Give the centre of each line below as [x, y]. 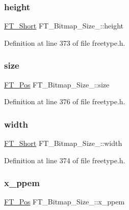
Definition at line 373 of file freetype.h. [65, 42]
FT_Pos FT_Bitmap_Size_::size [57, 84]
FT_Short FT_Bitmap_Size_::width [63, 143]
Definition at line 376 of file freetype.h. [65, 101]
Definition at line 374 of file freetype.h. [65, 160]
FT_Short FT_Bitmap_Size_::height [64, 26]
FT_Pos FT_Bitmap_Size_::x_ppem [64, 202]
